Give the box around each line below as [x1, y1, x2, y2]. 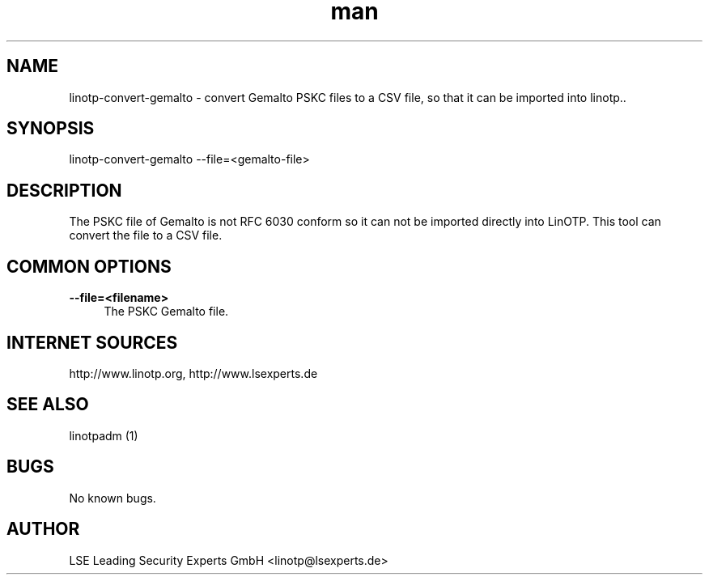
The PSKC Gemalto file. [104, 304, 229, 319]
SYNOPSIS [6, 118, 95, 139]
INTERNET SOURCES [6, 332, 178, 353]
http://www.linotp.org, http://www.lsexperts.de [69, 366, 318, 380]
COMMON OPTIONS [6, 256, 172, 277]
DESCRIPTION [6, 180, 122, 201]
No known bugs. [69, 490, 156, 505]
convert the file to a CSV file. [69, 228, 223, 243]
